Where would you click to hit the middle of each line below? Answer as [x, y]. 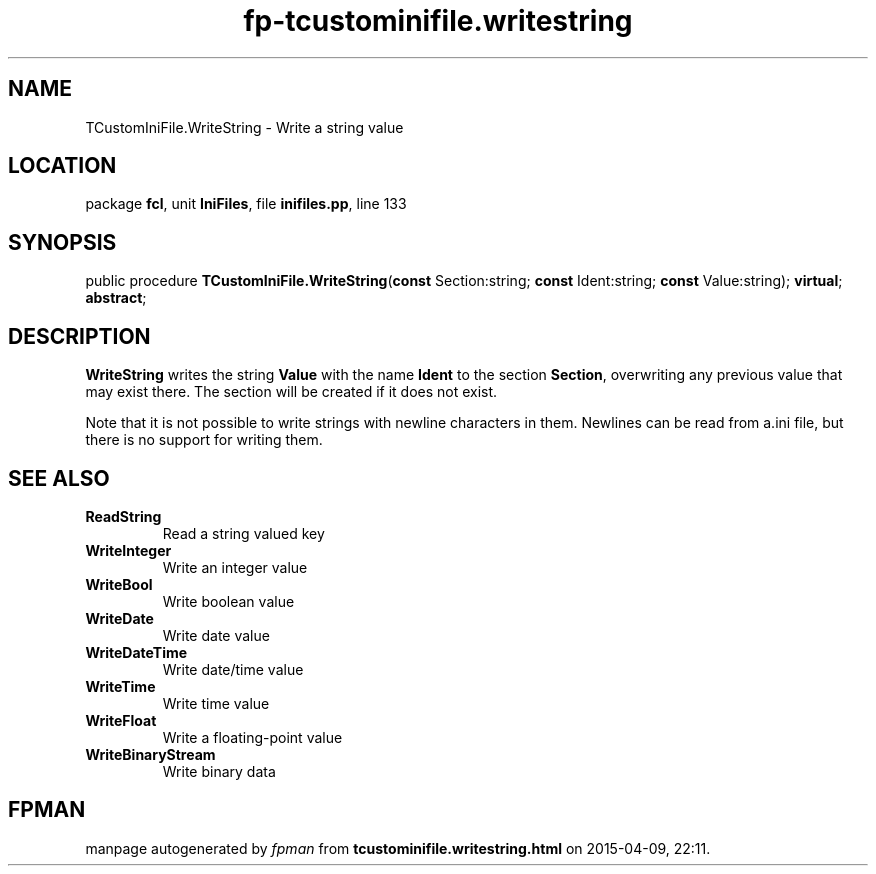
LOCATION [62, 166]
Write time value [216, 703]
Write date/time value [233, 669]
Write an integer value [235, 567]
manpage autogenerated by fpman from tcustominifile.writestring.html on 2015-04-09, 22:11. [398, 848]
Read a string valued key [243, 533]
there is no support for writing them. [204, 440]
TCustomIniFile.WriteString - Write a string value [244, 127]
